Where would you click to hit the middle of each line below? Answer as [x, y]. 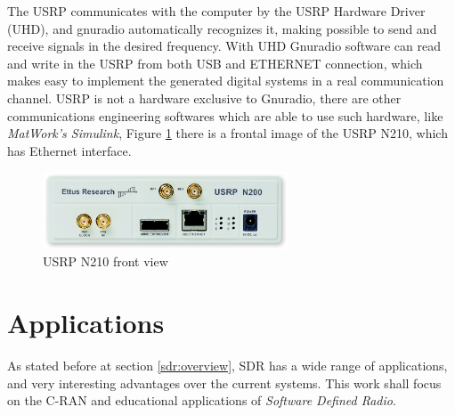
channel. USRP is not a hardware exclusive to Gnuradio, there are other [204, 98]
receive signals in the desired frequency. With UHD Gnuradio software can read [224, 46]
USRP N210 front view [106, 261]
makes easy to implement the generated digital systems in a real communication [226, 81]
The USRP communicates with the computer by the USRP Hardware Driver [216, 11]
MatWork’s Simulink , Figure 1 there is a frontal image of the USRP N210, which [227, 133]
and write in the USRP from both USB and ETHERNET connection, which [215, 63]
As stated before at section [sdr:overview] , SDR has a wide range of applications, [227, 366]
